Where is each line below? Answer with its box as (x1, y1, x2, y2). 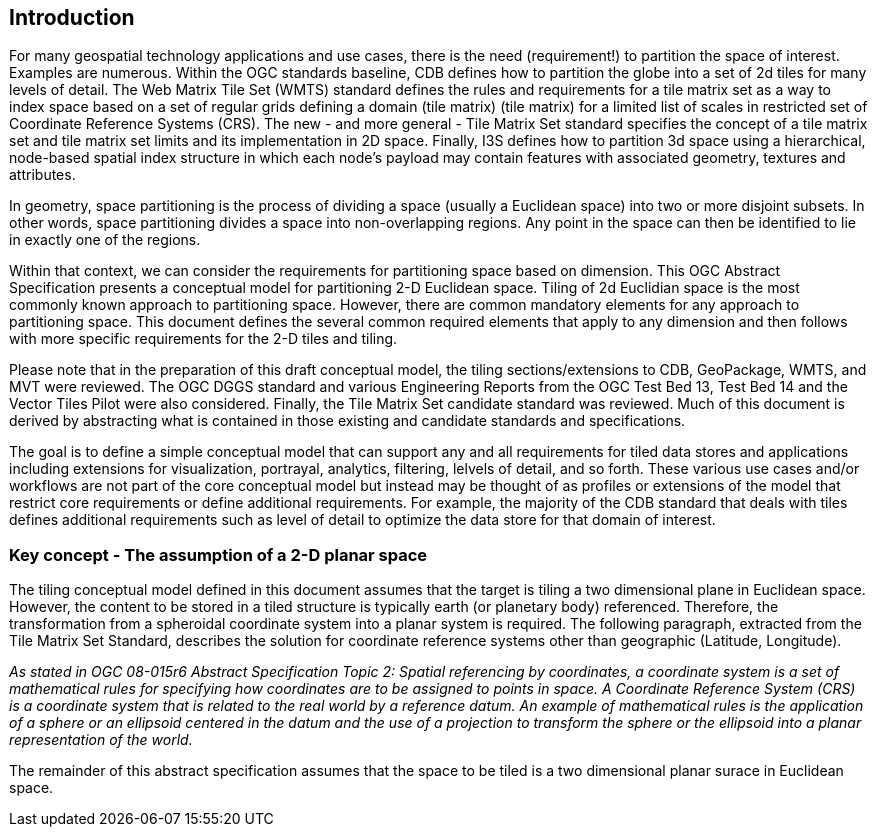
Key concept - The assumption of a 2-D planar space (9, 544, 428, 565)
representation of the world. (9, 731, 193, 749)
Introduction (9, 5, 135, 30)
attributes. (9, 166, 76, 184)
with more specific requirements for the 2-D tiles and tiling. (9, 330, 398, 348)
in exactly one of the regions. (9, 231, 201, 249)
